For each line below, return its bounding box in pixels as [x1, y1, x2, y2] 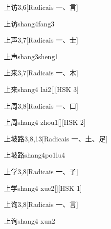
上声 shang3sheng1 [4, 51, 59, 61]
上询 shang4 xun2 [4, 215, 55, 226]
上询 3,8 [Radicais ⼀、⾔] [4, 199, 78, 209]
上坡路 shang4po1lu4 [4, 150, 65, 160]
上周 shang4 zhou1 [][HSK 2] [4, 117, 86, 127]
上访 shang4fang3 [4, 18, 55, 28]
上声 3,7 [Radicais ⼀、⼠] [4, 35, 78, 45]
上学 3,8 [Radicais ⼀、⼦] [4, 166, 78, 176]
